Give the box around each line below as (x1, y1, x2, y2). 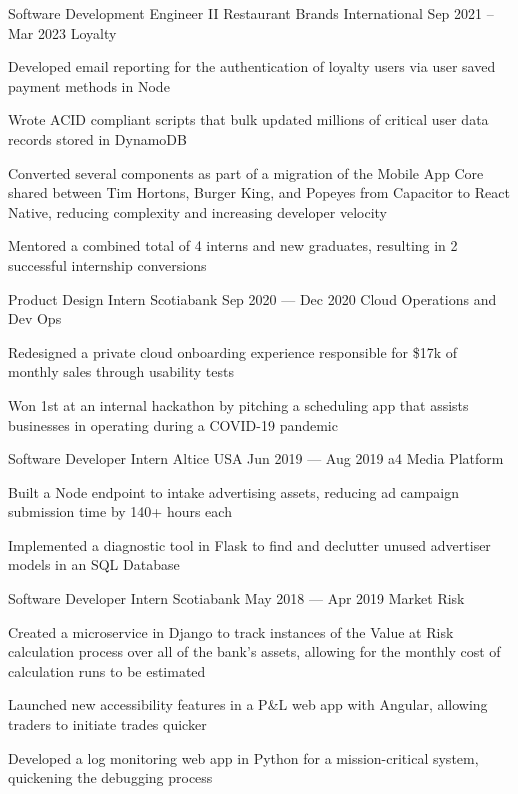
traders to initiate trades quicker (8, 714, 207, 735)
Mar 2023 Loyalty (8, 22, 117, 43)
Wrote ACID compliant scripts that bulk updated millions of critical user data (8, 109, 489, 130)
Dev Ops (8, 308, 62, 329)
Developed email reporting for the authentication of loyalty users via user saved (8, 56, 496, 77)
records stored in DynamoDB (8, 128, 187, 149)
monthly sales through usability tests (8, 361, 234, 382)
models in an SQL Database (8, 554, 180, 575)
